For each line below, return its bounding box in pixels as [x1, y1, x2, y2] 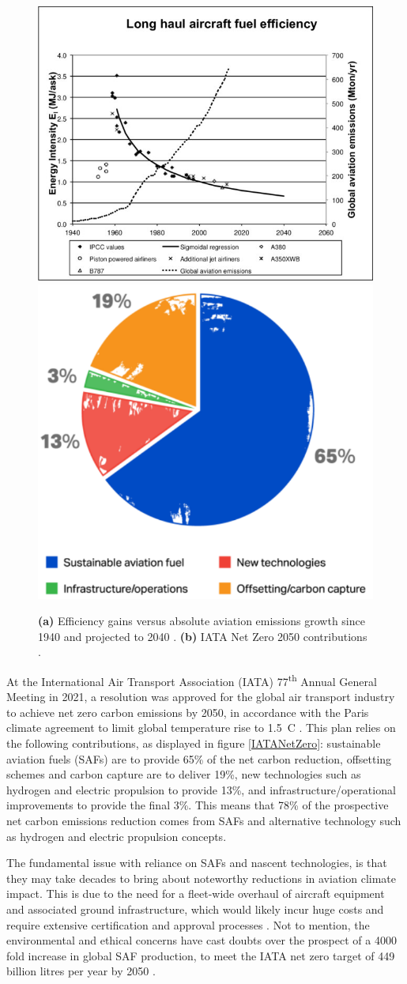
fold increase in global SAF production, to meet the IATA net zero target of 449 [6, 947, 395, 963]
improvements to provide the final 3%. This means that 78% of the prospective [6, 797, 389, 813]
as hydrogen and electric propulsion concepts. [6, 828, 227, 844]
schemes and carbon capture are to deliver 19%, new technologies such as [6, 766, 361, 782]
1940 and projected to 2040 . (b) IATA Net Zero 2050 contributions [38, 628, 367, 644]
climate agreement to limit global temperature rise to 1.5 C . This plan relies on [6, 719, 396, 736]
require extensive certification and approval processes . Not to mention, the [6, 916, 370, 933]
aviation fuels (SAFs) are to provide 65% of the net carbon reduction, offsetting [6, 750, 392, 767]
